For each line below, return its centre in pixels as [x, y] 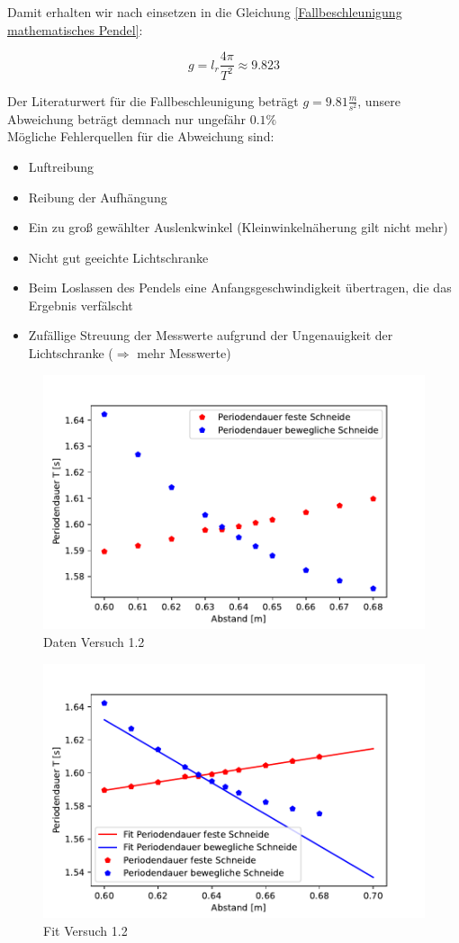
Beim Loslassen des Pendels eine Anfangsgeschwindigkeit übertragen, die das [240, 287]
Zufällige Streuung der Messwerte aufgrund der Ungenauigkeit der [211, 335]
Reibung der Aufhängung [98, 197]
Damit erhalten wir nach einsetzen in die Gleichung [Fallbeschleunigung [205, 12]
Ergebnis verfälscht [81, 305]
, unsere [379, 100]
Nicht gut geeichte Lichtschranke [118, 257]
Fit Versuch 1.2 [85, 930]
